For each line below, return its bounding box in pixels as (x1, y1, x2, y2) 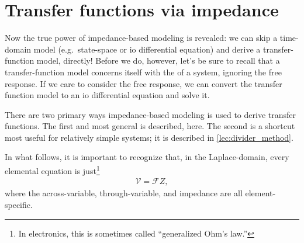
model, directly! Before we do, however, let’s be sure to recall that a (36, 54, 280, 67)
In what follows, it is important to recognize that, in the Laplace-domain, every (5, 151, 289, 163)
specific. (5, 198, 33, 210)
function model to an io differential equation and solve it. (5, 89, 210, 101)
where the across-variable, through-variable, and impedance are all (5, 187, 243, 199)
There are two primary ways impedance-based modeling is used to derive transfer (5, 108, 296, 120)
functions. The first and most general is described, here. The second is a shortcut (5, 120, 295, 132)
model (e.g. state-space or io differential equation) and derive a (33, 43, 261, 55)
